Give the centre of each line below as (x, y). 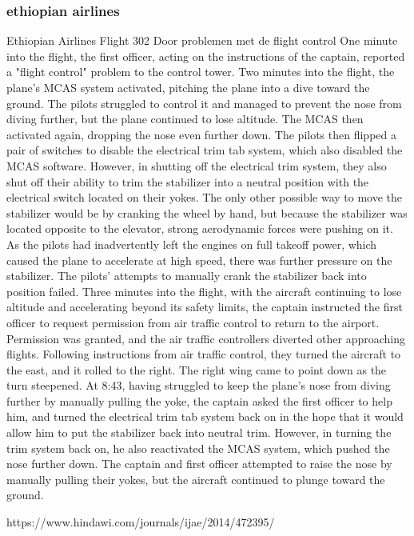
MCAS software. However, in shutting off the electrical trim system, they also (197, 165)
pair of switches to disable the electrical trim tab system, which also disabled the (205, 150)
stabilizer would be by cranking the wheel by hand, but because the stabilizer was (207, 212)
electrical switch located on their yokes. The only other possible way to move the (205, 197)
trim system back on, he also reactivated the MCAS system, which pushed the (198, 448)
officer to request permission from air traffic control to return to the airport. (193, 322)
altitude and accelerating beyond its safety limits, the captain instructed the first (205, 307)
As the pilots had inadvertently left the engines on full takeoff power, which (192, 244)
